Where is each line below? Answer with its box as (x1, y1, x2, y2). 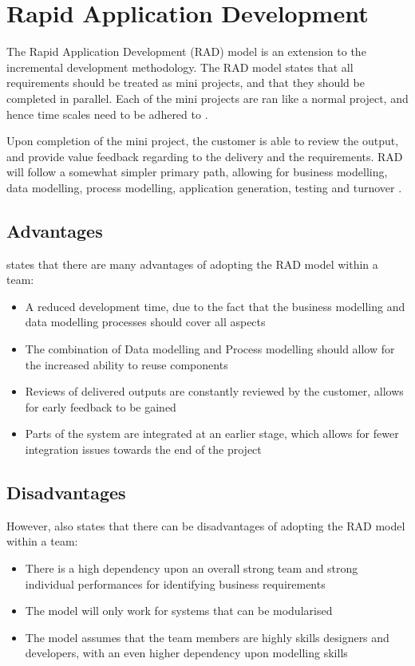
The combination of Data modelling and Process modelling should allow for (25, 341, 395, 357)
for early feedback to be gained (25, 398, 176, 415)
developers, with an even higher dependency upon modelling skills (25, 644, 348, 661)
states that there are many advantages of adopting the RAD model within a (6, 255, 378, 272)
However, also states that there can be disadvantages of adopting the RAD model (6, 517, 405, 534)
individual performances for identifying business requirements (25, 575, 326, 592)
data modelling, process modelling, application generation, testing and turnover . (6, 179, 402, 195)
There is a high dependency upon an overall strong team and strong (25, 560, 358, 576)
